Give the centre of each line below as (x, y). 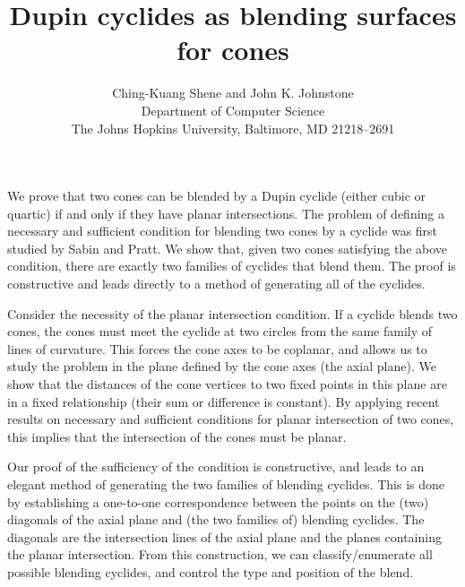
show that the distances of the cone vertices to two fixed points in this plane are (227, 384)
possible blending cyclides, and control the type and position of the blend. (211, 571)
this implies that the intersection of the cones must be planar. (177, 436)
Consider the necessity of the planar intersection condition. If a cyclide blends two (232, 313)
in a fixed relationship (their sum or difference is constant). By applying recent (224, 401)
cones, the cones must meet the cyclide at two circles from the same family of (220, 331)
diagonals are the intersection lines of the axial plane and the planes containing (224, 536)
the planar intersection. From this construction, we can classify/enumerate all (220, 554)
